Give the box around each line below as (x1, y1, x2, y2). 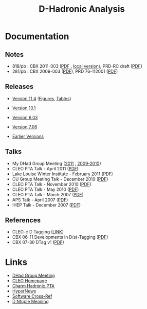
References (5, 216, 41, 225)
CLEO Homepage (12, 278, 47, 284)
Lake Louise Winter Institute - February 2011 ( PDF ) (12, 171, 113, 177)
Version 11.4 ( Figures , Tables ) (12, 95, 72, 101)
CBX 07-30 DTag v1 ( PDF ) (12, 239, 64, 245)
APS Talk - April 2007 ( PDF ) (12, 197, 68, 203)
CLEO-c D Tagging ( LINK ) (12, 229, 64, 235)
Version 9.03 (12, 114, 38, 120)
